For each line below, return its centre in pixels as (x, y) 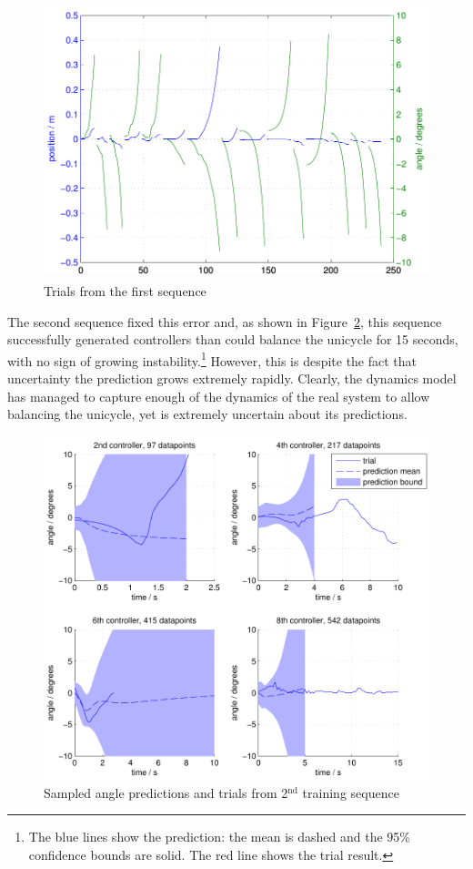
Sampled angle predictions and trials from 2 (166, 792)
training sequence (351, 792)
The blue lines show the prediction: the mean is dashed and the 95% (219, 837)
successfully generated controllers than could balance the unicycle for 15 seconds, (233, 339)
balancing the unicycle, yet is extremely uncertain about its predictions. (207, 414)
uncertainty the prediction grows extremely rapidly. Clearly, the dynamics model (232, 378)
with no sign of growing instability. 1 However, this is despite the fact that (212, 359)
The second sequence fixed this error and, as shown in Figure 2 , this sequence (225, 321)
